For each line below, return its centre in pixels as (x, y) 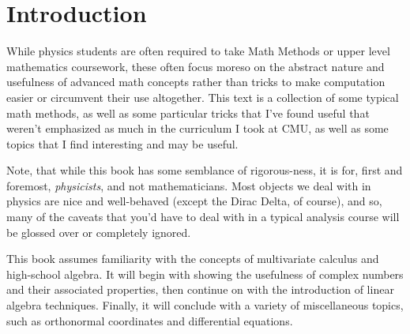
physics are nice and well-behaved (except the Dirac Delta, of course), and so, (194, 201)
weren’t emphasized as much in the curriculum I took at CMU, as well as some (197, 128)
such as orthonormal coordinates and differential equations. (150, 320)
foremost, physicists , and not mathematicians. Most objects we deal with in (189, 185)
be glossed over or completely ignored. (99, 232)
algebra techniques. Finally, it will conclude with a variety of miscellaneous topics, (205, 305)
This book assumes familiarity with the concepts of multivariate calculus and (193, 259)
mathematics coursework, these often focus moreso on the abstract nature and (196, 66)
